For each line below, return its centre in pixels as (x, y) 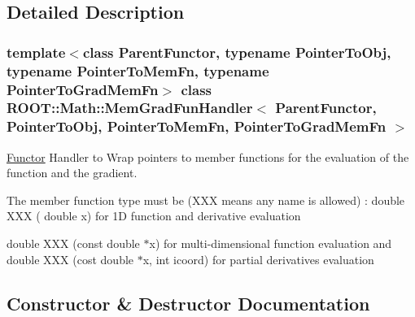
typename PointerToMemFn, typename (138, 70)
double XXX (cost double (70, 259)
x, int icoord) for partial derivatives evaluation (258, 259)
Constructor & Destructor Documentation (188, 303)
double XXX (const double (73, 243)
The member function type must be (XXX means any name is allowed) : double (206, 200)
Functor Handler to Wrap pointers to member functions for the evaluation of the (208, 156)
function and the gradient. (72, 173)
